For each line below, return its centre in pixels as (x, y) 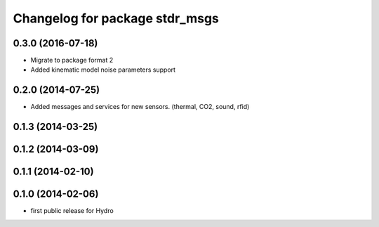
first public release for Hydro (72, 211)
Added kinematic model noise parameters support (103, 70)
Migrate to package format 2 (72, 60)
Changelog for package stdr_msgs (116, 18)
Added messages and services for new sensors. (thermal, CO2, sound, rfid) (140, 107)
